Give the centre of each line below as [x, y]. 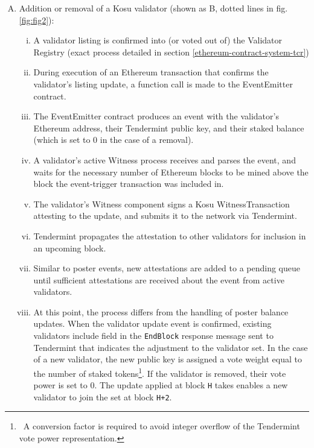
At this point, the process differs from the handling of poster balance [161, 311]
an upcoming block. [70, 248]
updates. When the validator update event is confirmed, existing [152, 323]
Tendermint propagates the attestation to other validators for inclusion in [170, 235]
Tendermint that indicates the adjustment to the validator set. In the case [171, 347]
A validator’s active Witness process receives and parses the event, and [165, 159]
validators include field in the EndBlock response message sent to [153, 336]
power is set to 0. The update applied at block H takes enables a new [161, 385]
